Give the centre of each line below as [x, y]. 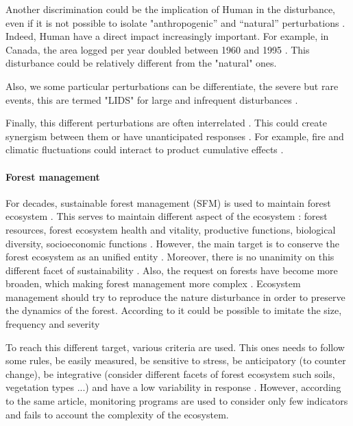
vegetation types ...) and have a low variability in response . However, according [173, 387]
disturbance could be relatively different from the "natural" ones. [141, 63]
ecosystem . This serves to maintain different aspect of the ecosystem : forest [167, 216]
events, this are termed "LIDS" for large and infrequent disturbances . [152, 99]
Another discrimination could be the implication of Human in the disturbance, [170, 9]
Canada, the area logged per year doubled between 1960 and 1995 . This [158, 49]
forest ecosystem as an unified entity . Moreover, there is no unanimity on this [170, 257]
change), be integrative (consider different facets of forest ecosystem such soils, [170, 373]
